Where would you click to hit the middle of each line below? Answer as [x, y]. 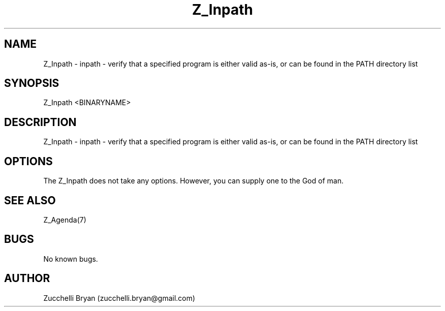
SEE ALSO [30, 200]
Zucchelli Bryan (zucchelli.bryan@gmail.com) [119, 298]
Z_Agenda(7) [65, 220]
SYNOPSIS [32, 83]
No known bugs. [71, 259]
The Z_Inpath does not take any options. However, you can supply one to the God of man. [194, 181]
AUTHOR [27, 278]
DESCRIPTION [40, 122]
